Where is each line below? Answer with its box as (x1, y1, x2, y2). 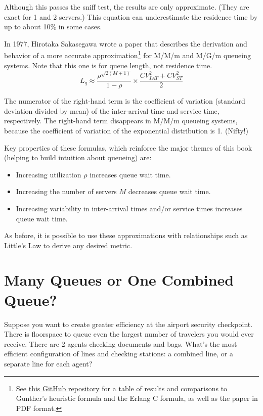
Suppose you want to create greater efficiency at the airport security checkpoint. (4, 318, 253, 329)
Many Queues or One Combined (4, 269, 234, 290)
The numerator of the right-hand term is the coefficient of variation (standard (4, 96, 245, 106)
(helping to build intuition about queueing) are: (4, 152, 152, 163)
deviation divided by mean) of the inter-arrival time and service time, (4, 105, 220, 116)
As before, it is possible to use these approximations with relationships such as (4, 230, 248, 241)
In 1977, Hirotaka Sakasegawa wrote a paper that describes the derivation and (4, 38, 247, 49)
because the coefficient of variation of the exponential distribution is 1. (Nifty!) (4, 125, 248, 135)
